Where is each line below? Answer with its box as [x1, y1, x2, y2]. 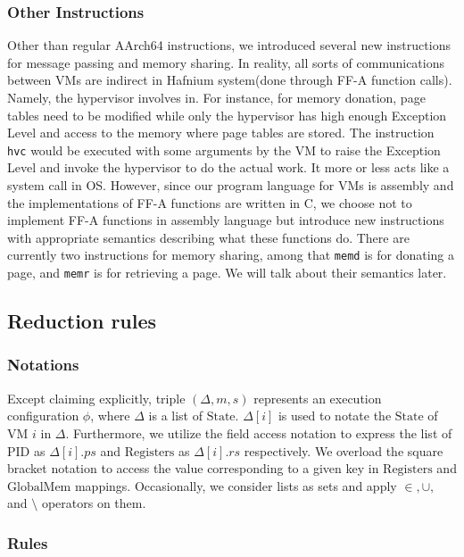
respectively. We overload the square [244, 441, 443, 460]
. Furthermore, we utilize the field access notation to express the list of [65, 423, 452, 442]
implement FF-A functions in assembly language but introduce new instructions [7, 211, 444, 229]
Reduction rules [7, 307, 157, 335]
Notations [7, 353, 79, 376]
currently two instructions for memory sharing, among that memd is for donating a [7, 245, 454, 264]
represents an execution [253, 388, 382, 407]
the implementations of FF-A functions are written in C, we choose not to [7, 193, 412, 212]
